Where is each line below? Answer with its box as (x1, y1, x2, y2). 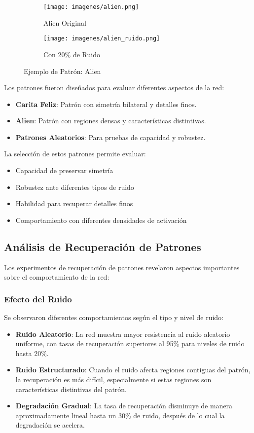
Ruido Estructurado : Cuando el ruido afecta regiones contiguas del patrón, (15, 364, 251, 375)
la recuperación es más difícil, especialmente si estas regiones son (15, 374, 212, 385)
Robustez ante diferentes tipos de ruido (15, 181, 134, 192)
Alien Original (43, 17, 86, 28)
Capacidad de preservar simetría (15, 165, 113, 176)
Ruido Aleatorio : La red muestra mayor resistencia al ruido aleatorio (15, 328, 230, 339)
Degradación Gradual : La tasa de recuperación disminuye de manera (15, 400, 233, 411)
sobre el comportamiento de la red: (4, 272, 109, 282)
